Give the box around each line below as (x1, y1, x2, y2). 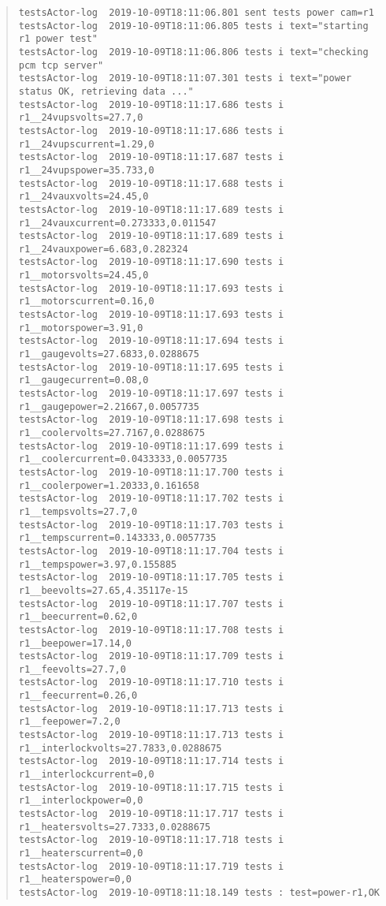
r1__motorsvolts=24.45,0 (18, 270, 149, 281)
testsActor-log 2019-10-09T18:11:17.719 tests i (18, 860, 284, 872)
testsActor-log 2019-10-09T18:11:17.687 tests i (18, 151, 284, 163)
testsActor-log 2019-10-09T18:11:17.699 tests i (18, 440, 284, 452)
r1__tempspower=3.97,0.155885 (18, 558, 177, 570)
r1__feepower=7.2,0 (18, 716, 121, 728)
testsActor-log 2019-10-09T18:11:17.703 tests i (18, 519, 284, 531)
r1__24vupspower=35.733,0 (18, 164, 154, 176)
